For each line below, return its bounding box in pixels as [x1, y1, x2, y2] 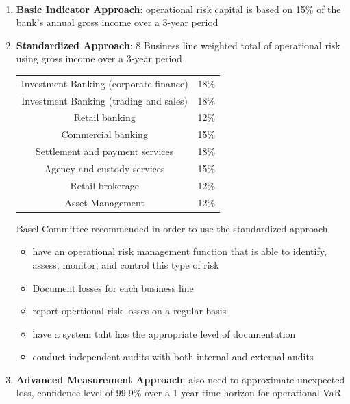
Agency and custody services [44, 161, 165, 175]
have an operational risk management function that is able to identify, [32, 244, 327, 258]
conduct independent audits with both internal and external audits [32, 349, 314, 364]
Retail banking [73, 110, 136, 124]
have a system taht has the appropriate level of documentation [32, 326, 296, 340]
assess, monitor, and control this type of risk [32, 257, 219, 271]
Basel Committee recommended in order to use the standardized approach [16, 221, 328, 235]
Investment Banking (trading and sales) [21, 93, 188, 107]
